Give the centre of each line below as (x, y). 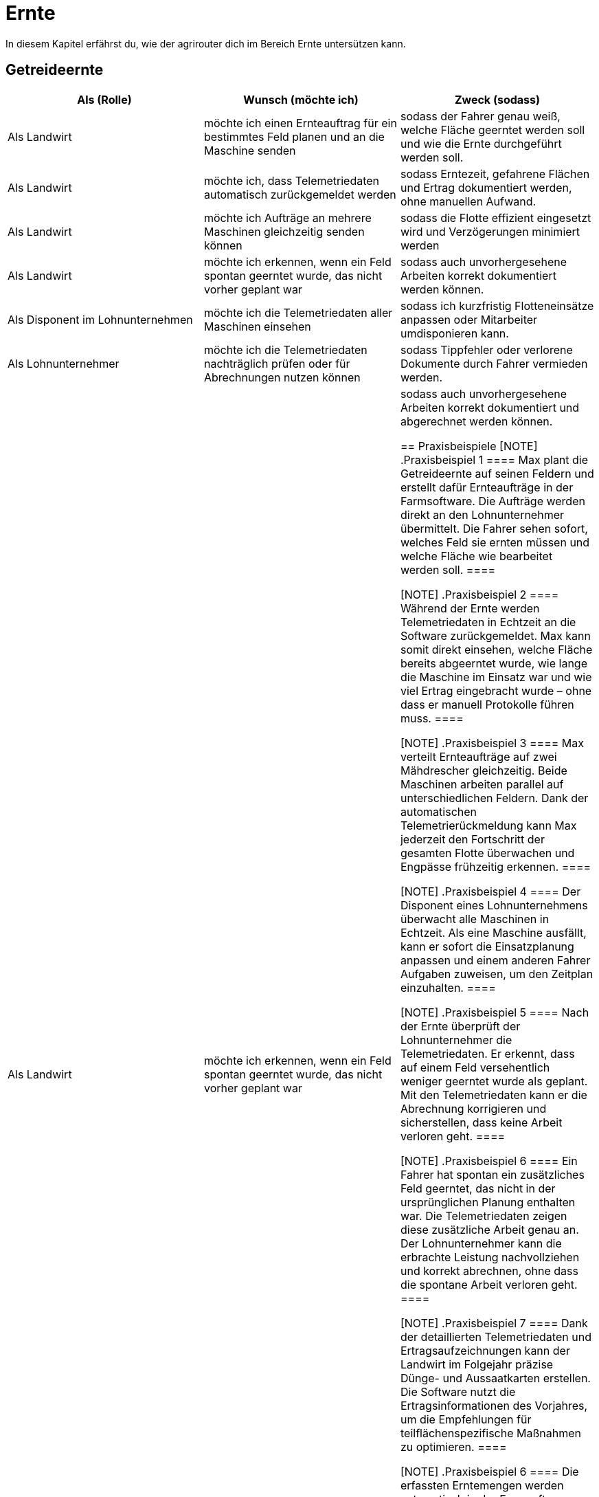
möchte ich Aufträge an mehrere (287, 218)
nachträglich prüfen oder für (277, 363)
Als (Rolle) (104, 99)
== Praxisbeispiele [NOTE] (469, 446)
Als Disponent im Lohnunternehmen (100, 319)
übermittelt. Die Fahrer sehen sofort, (494, 528)
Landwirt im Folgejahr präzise (477, 1364)
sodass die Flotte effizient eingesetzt (496, 218)
